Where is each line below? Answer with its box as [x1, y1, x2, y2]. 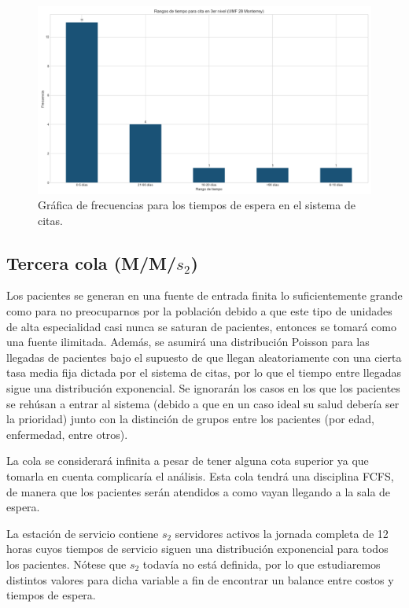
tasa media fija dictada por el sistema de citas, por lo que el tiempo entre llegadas [6, 364, 402, 381]
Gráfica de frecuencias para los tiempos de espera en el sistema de [38, 197, 356, 213]
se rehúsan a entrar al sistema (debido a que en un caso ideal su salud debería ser [6, 395, 400, 411]
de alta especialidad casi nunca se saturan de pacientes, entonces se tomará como [6, 318, 396, 334]
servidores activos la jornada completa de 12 [175, 525, 389, 541]
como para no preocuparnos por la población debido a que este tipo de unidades [6, 303, 392, 319]
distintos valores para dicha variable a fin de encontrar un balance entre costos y [6, 571, 394, 588]
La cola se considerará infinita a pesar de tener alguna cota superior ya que [6, 452, 369, 469]
